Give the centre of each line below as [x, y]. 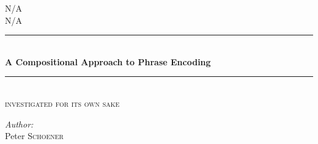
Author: [19, 124]
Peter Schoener [34, 136]
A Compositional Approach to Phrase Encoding [108, 61]
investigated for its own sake [62, 103]
